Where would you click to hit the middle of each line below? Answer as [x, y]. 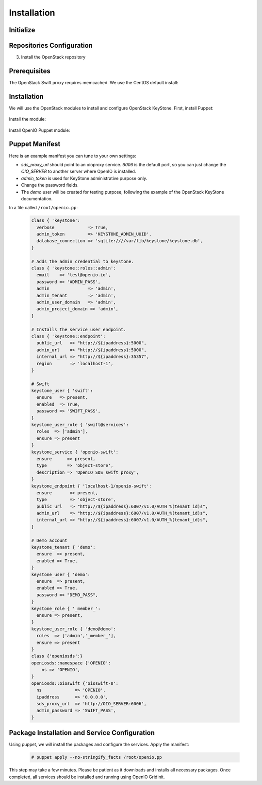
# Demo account [49, 540]
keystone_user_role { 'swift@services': [80, 425]
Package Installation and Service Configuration [82, 733]
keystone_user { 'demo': [61, 574]
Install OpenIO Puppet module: [40, 130]
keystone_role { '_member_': [66, 608]
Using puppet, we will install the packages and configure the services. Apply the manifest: [99, 745]
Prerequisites [30, 71]
